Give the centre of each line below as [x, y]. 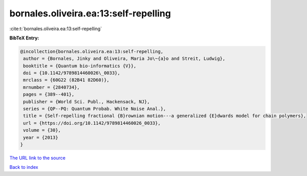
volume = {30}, [42, 130]
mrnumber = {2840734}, [52, 87]
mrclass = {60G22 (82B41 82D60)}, [66, 80]
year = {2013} [41, 137]
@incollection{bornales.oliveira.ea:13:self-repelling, [92, 51]
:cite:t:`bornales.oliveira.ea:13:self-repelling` [56, 29]
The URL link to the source [38, 158]
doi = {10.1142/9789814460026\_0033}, [72, 73]
